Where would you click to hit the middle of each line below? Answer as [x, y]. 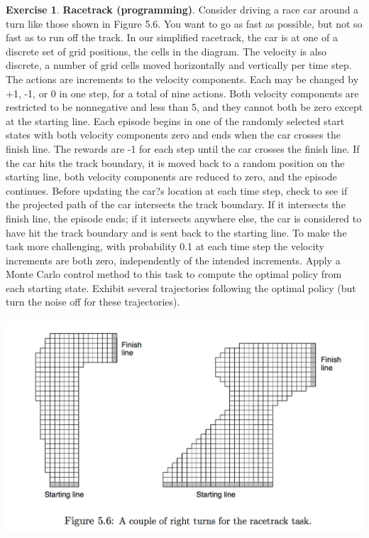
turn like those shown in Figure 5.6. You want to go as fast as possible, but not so [184, 23]
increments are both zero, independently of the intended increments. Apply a [173, 260]
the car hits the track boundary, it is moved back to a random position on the [175, 162]
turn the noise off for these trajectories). [93, 302]
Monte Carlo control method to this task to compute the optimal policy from [174, 274]
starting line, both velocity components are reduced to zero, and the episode [171, 177]
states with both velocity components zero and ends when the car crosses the [173, 135]
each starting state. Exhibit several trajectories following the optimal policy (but [181, 287]
